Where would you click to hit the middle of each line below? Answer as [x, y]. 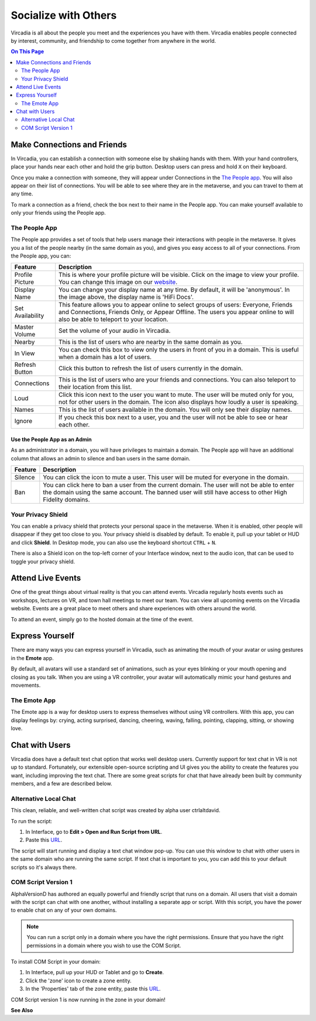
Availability [29, 316]
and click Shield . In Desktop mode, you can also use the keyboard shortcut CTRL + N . [114, 542]
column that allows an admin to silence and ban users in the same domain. [100, 458]
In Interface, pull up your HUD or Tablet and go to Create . [95, 972]
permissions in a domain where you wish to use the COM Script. [104, 946]
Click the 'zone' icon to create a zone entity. [78, 981]
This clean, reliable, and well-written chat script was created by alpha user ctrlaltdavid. [116, 810]
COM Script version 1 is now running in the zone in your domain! [88, 999]
